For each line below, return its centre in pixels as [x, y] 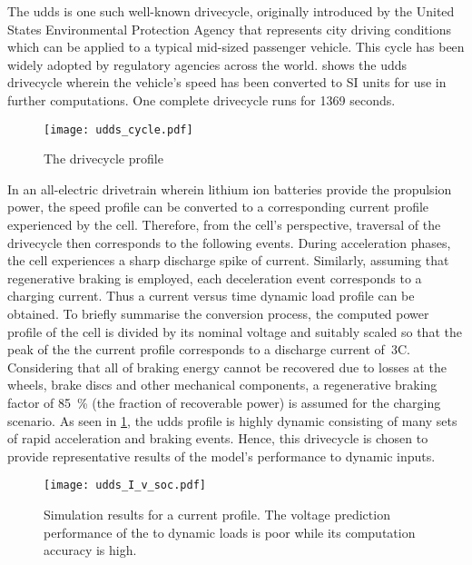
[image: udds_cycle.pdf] [118, 129]
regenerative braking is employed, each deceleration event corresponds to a [215, 278]
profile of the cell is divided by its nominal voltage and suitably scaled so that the [235, 331]
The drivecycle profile [103, 159]
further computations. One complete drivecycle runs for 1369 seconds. [202, 99]
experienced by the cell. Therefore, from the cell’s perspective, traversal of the [224, 224]
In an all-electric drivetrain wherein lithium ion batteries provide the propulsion [230, 188]
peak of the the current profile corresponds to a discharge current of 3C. [209, 349]
